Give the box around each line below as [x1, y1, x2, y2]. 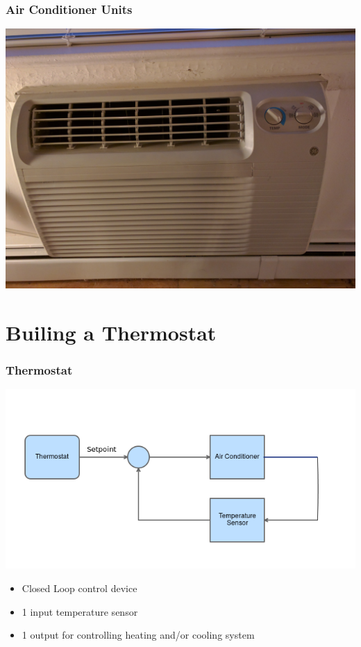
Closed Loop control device [22, 580, 137, 595]
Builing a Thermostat [6, 318, 217, 347]
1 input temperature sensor [22, 604, 138, 619]
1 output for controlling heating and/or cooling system [22, 628, 255, 642]
